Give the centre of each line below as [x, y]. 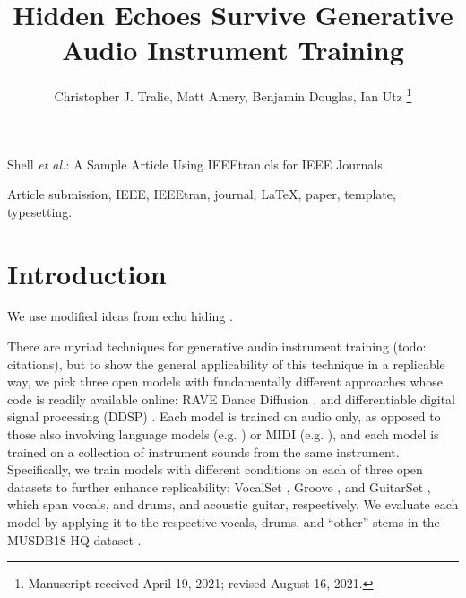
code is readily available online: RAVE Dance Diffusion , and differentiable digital [231, 399]
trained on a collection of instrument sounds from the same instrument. [203, 451]
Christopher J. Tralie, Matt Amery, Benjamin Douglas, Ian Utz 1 [233, 95]
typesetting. [40, 211]
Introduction [87, 273]
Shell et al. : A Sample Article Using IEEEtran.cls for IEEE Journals [195, 164]
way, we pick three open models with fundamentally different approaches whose [225, 381]
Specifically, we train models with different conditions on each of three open [215, 469]
